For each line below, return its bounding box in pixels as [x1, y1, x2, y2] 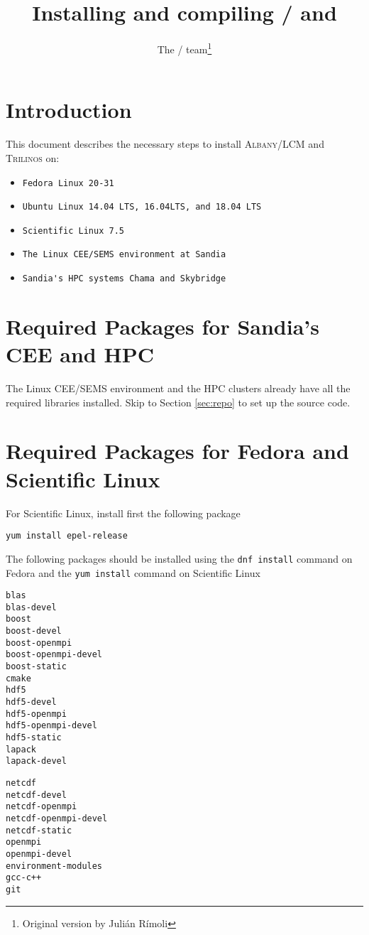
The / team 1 [157, 40, 212, 56]
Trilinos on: [6, 150, 60, 165]
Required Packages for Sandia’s [6, 311, 319, 340]
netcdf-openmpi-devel [6, 813, 108, 823]
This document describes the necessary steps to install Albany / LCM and [6, 136, 324, 151]
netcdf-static [6, 825, 72, 836]
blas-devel [6, 602, 57, 612]
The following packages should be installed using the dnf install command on [6, 551, 353, 566]
